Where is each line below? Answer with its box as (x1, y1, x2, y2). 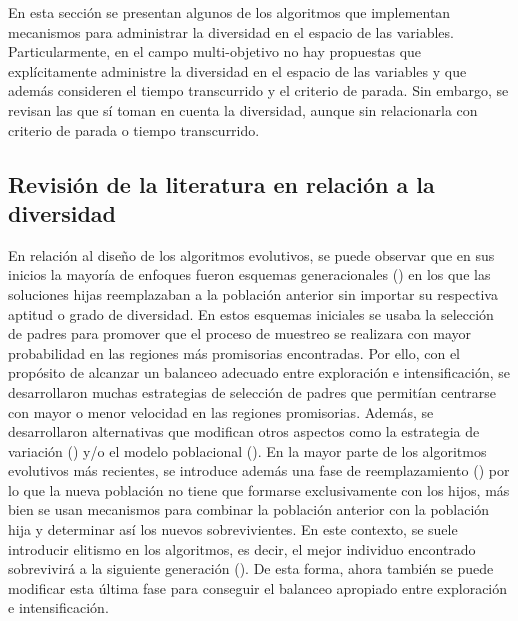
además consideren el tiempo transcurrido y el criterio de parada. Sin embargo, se (8, 80, 509, 101)
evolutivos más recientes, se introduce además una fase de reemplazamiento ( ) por (8, 460, 510, 481)
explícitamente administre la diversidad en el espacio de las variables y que (8, 60, 467, 81)
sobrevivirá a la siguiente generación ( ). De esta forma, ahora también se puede (8, 558, 494, 579)
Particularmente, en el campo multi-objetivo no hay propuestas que (8, 41, 422, 62)
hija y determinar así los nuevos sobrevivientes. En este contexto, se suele (8, 519, 458, 540)
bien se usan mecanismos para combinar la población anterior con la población (8, 499, 490, 520)
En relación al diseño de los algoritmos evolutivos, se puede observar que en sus (8, 244, 495, 265)
